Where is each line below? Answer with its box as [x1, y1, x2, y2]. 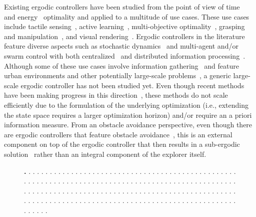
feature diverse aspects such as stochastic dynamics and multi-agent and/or [4, 41, 238, 51]
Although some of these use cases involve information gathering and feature [4, 60, 239, 71]
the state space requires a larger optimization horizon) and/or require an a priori [4, 109, 252, 120]
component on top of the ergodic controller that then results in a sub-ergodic [4, 139, 240, 149]
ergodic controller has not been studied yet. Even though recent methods [20, 80, 244, 90]
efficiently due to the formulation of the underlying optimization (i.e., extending [4, 99, 248, 110]
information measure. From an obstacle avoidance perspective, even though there [4, 119, 252, 130]
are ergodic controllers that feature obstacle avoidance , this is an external [4, 129, 232, 139]
